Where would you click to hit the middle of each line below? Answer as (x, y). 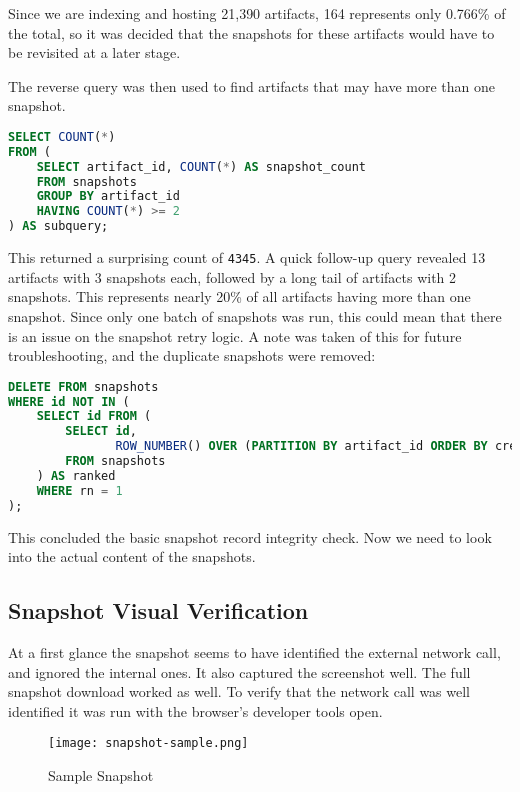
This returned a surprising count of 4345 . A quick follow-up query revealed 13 (247, 257)
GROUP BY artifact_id (108, 196)
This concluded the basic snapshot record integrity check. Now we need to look (250, 536)
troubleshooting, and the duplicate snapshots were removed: (192, 355)
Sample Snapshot (101, 775)
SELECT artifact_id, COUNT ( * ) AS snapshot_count (201, 166)
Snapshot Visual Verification (158, 610)
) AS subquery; (58, 226)
